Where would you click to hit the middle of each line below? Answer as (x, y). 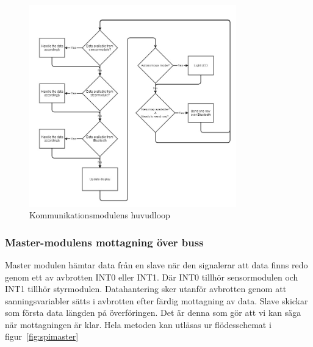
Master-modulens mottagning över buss (104, 242)
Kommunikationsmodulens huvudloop (100, 215)
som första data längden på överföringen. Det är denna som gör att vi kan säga (153, 313)
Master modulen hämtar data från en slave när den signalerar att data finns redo (156, 264)
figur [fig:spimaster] (42, 336)
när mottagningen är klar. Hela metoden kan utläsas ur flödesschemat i (138, 324)
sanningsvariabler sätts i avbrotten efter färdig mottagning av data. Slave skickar (156, 300)
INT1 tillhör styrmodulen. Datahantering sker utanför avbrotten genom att (146, 289)
